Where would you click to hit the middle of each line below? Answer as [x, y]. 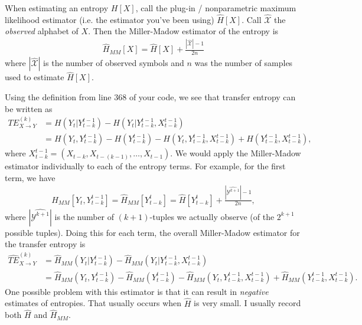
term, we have [30, 177]
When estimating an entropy [57, 8]
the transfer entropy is [45, 244]
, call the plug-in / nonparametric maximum [216, 8]
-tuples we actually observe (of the [212, 216]
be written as [29, 108]
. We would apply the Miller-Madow [236, 153]
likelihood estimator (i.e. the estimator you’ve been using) [110, 19]
